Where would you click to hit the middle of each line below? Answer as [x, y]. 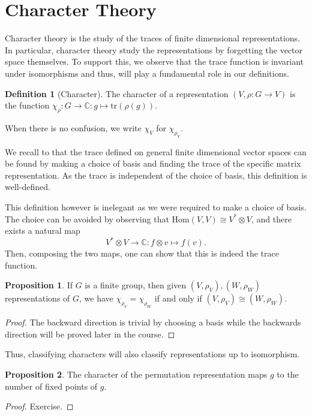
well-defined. [28, 187]
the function [27, 105]
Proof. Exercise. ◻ [39, 406]
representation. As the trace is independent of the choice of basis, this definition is [156, 175]
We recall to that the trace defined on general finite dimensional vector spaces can [156, 151]
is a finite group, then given [136, 285]
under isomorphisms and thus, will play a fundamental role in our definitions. [147, 73]
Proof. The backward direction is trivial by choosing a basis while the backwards [153, 322]
